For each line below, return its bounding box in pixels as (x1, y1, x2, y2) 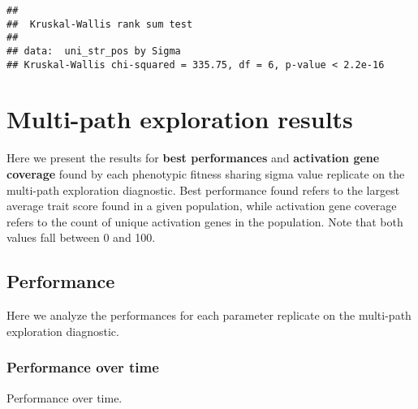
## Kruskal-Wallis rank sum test (6, 18, 193, 30)
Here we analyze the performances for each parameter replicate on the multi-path (6, 307, 412, 324)
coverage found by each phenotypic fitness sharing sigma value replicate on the (6, 166, 405, 182)
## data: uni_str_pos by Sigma (6, 45, 181, 57)
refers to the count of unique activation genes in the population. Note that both (6, 213, 403, 230)
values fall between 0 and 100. (6, 229, 156, 246)
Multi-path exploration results (6, 102, 353, 136)
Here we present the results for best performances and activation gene (6, 149, 380, 166)
